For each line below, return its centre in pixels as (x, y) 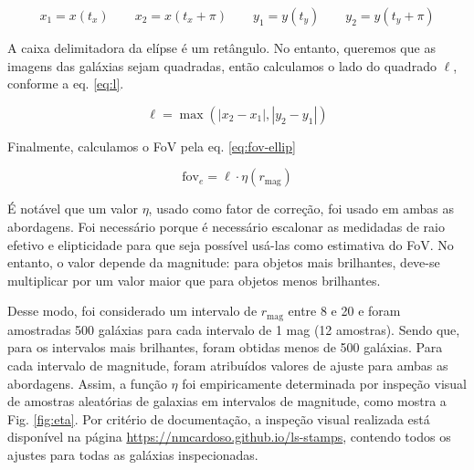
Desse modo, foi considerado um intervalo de (132, 311)
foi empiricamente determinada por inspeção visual (324, 383)
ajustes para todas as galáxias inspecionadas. (133, 454)
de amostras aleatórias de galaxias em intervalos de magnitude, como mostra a (227, 401)
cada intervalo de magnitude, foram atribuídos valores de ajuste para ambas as (228, 365)
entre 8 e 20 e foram (344, 311)
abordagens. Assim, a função (87, 383)
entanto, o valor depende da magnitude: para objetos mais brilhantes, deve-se (224, 262)
